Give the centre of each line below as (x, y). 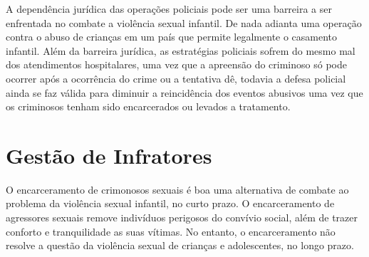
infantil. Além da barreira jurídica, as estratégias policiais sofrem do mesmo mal (181, 50)
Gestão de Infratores (109, 155)
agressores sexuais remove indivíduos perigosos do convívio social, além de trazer (182, 217)
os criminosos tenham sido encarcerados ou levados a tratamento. (148, 106)
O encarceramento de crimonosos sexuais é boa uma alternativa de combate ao (177, 189)
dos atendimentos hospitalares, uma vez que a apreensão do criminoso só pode (176, 64)
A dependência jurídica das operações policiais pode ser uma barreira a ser (169, 9)
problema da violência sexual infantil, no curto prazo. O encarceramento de (170, 203)
